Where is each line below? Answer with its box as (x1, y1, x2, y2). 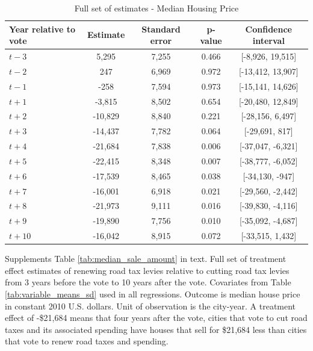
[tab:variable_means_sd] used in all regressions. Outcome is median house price (5, 288, 300, 300)
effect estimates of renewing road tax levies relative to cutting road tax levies (5, 264, 290, 276)
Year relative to (9, 22, 76, 35)
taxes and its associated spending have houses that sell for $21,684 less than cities (5, 323, 307, 335)
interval (252, 34, 285, 47)
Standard (141, 22, 181, 35)
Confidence (245, 22, 292, 35)
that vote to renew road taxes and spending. (5, 335, 169, 347)
